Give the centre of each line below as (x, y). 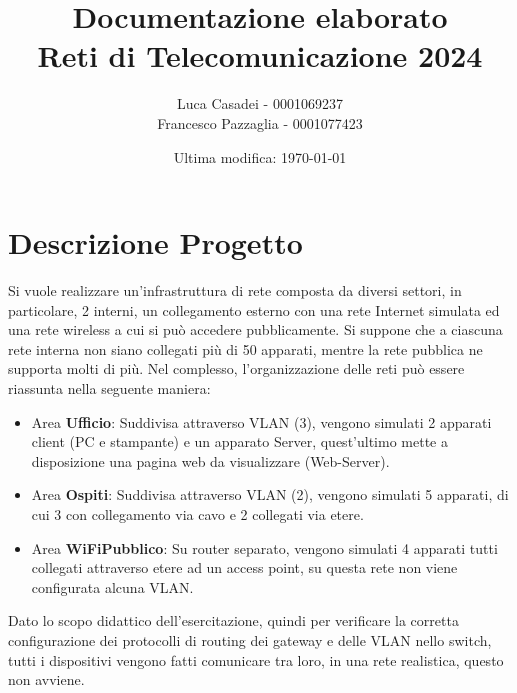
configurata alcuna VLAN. (112, 586)
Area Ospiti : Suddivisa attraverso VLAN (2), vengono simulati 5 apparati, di (270, 494)
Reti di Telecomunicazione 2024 (260, 55)
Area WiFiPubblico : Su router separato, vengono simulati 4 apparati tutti (264, 547)
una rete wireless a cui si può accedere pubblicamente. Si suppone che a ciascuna (255, 329)
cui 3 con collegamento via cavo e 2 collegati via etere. (197, 513)
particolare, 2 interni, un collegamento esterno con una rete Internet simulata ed (254, 309)
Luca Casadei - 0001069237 (260, 103)
